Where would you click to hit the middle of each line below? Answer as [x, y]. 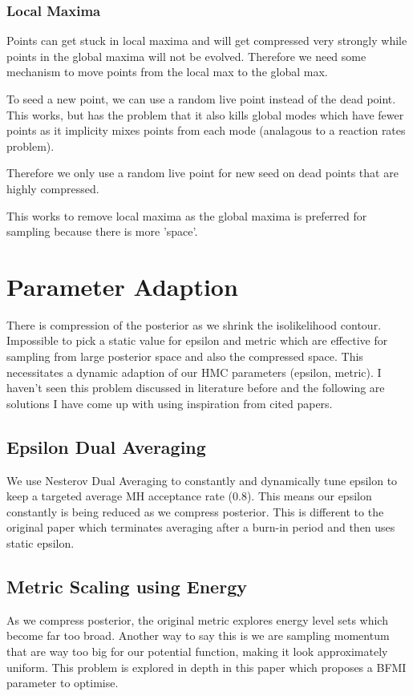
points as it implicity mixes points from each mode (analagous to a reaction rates [206, 130]
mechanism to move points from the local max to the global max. [167, 72]
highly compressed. [53, 188]
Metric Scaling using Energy [127, 586]
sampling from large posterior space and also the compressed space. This [185, 356]
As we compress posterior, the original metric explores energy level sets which [197, 619]
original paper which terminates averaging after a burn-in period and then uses [201, 527]
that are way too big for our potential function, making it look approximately [197, 651]
